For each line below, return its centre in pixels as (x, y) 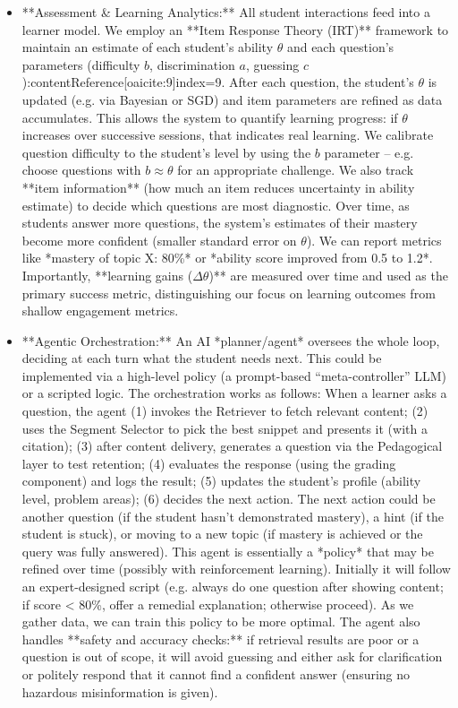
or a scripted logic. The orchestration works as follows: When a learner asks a (234, 393)
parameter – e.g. (369, 152)
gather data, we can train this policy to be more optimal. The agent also (221, 622)
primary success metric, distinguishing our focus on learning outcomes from (229, 293)
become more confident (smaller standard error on (159, 240)
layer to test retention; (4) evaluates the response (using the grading (209, 463)
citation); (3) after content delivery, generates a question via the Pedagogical (232, 446)
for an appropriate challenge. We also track (296, 170)
